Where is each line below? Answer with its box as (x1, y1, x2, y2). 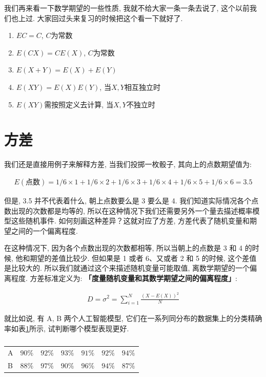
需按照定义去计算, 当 (44, 99, 113, 109)
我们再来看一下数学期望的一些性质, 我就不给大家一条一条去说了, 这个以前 (4, 3, 250, 13)
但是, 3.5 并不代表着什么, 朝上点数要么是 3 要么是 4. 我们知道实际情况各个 (4, 195, 252, 205)
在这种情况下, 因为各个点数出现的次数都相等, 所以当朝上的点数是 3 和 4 (4, 242, 243, 253)
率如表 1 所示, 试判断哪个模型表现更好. (4, 323, 129, 333)
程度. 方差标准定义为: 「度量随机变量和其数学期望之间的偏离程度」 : (11, 273, 238, 284)
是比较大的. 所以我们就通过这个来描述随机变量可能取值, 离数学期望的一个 (4, 262, 250, 273)
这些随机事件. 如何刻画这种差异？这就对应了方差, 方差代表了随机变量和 (11, 215, 250, 226)
